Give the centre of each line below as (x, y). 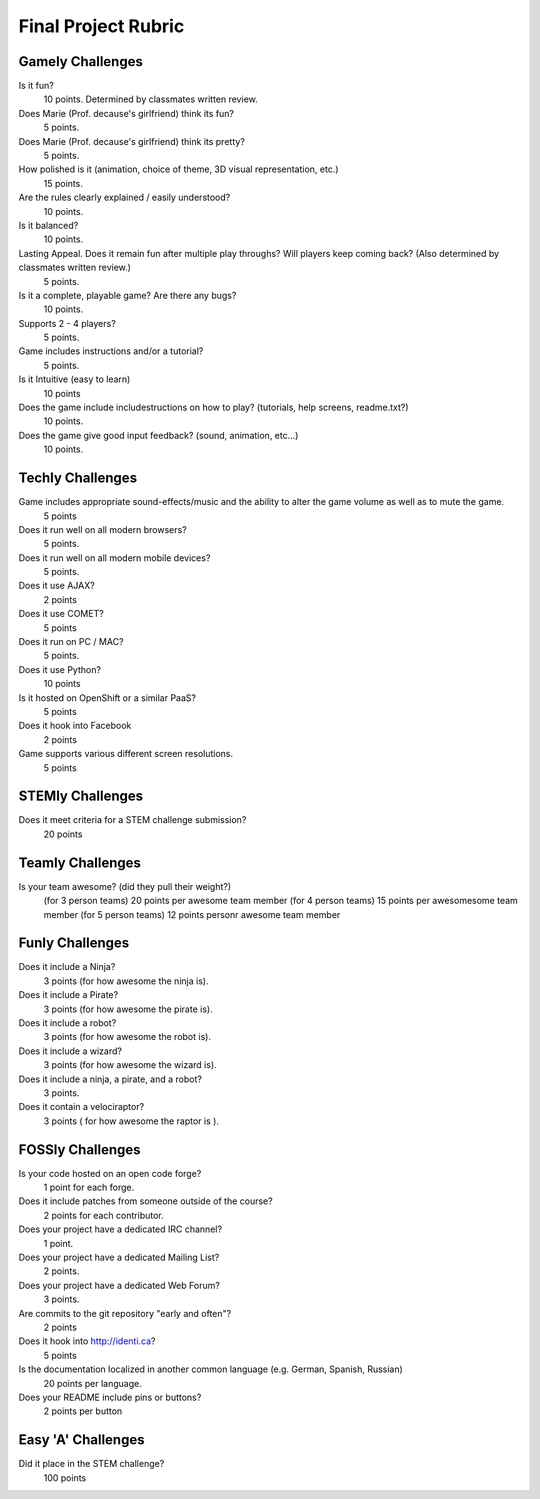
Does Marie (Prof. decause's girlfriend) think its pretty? (131, 141)
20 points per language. (92, 1383)
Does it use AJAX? (56, 586)
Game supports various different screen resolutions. (126, 754)
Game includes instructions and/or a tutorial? (111, 351)
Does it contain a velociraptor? (81, 1107)
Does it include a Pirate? (68, 995)
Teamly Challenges (80, 862)
